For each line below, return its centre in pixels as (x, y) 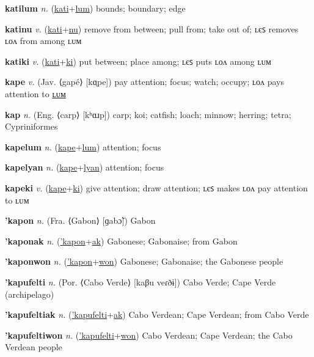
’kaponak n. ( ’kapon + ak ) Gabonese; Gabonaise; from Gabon (121, 241)
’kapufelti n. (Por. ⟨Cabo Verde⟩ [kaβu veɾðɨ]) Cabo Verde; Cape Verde (141, 282)
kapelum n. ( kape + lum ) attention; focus (83, 146)
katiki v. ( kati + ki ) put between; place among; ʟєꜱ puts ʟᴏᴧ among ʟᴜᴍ (138, 61)
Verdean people (34, 347)
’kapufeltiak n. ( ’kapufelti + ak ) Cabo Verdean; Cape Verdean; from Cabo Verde (157, 315)
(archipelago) (30, 294)
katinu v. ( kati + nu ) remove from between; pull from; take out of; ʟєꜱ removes (152, 28)
